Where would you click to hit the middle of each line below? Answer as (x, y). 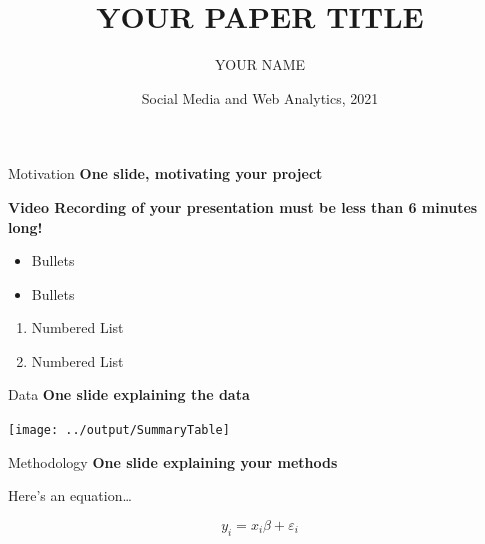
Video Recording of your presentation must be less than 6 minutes (243, 206)
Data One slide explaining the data (129, 394)
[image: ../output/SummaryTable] (119, 430)
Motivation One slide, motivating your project (165, 173)
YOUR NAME (260, 64)
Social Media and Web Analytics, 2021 (260, 97)
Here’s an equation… (70, 495)
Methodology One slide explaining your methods (173, 461)
